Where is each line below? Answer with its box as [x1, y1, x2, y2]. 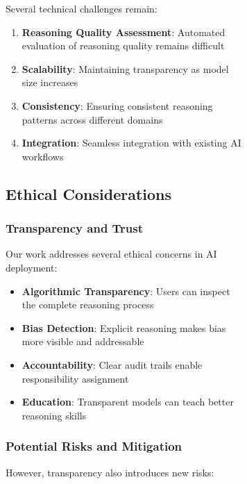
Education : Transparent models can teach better [22, 394, 234, 409]
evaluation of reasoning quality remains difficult [22, 38, 225, 53]
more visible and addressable [22, 334, 144, 349]
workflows [22, 149, 64, 163]
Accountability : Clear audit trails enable [22, 357, 203, 372]
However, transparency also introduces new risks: [6, 465, 214, 479]
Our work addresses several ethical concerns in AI [6, 247, 217, 261]
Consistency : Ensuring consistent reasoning [22, 98, 213, 112]
